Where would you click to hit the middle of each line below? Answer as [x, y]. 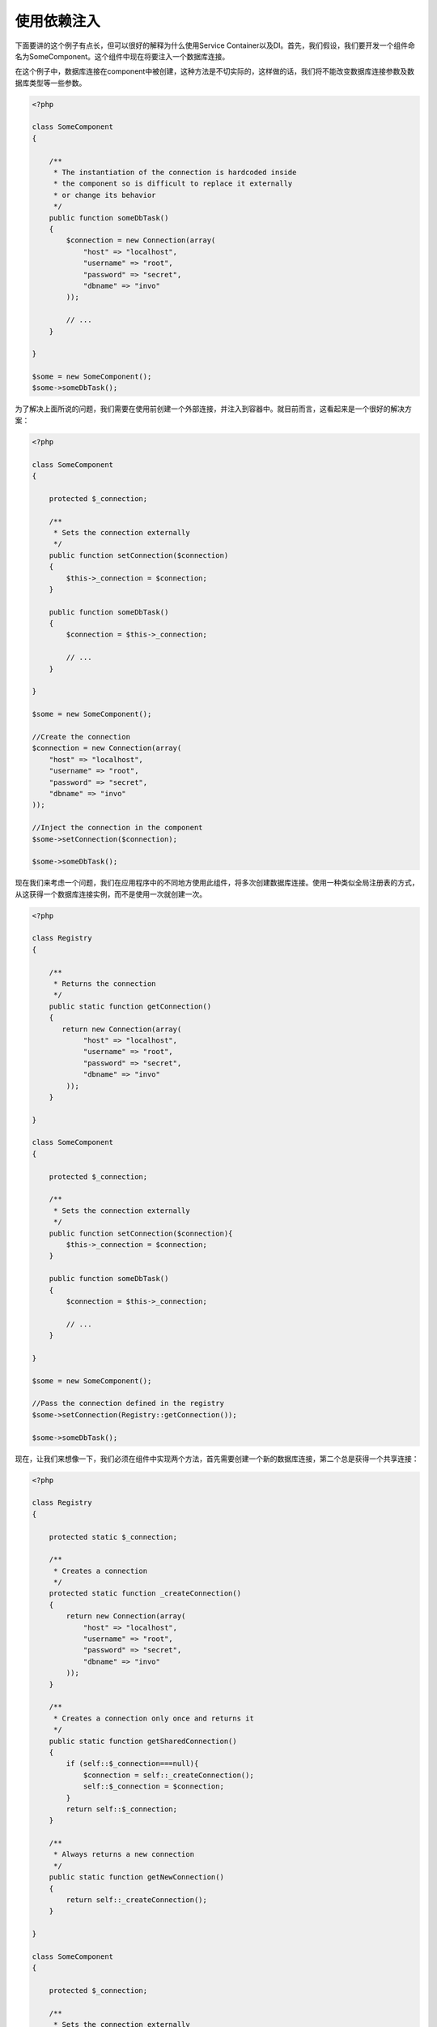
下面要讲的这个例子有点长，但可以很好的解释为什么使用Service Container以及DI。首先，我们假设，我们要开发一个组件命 [215, 45]
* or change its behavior [105, 195]
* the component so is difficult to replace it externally [173, 184]
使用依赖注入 [58, 21]
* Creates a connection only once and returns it [153, 1718]
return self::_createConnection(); [137, 1900]
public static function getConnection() [130, 1006]
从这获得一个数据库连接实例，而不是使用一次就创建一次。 [110, 894]
